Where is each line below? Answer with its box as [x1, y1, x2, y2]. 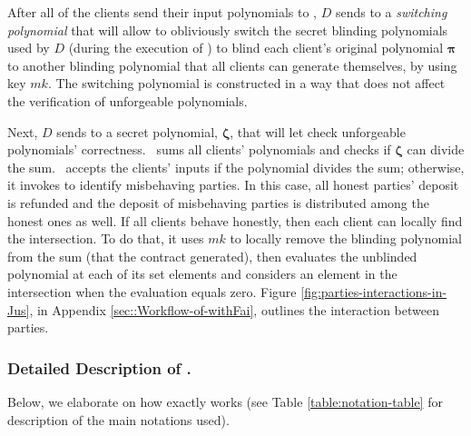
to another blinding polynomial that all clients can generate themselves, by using [7, 55, 457, 74]
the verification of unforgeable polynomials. [7, 91, 248, 110]
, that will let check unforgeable [230, 122, 406, 141]
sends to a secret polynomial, [56, 122, 218, 141]
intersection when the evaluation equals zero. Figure [7, 282, 297, 301]
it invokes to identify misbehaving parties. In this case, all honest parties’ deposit [7, 175, 459, 194]
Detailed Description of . [7, 356, 191, 379]
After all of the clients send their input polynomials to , [7, 3, 317, 21]
